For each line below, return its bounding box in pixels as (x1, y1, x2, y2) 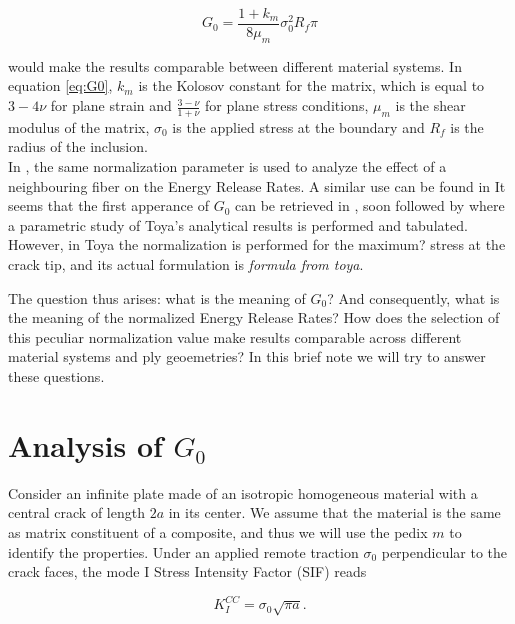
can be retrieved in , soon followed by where (234, 195, 505, 216)
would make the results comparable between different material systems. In (8, 55, 462, 76)
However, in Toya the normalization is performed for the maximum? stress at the (8, 234, 506, 255)
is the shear (395, 95, 466, 116)
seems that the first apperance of (8, 195, 209, 216)
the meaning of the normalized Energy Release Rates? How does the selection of (8, 307, 500, 328)
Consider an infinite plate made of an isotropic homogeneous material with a (8, 482, 478, 503)
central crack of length (8, 502, 145, 523)
